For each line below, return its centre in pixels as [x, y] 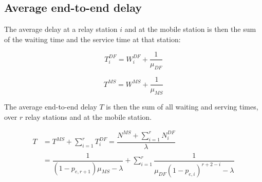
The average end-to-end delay [51, 107]
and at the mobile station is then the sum [190, 29]
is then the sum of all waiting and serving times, [182, 107]
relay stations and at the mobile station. [88, 116]
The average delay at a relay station [61, 29]
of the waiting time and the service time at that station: [92, 39]
